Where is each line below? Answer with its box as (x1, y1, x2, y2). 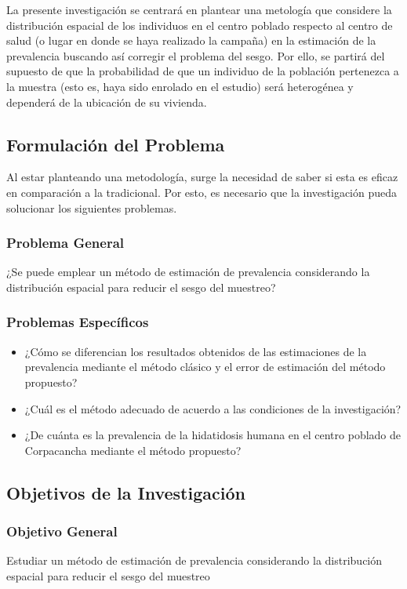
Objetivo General (6, 522, 118, 541)
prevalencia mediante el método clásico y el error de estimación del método (24, 358, 386, 375)
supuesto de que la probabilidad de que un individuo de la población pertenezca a (6, 63, 399, 79)
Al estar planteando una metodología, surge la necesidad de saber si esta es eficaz (6, 169, 398, 185)
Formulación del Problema (6, 132, 225, 156)
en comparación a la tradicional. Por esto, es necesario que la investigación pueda (6, 184, 398, 200)
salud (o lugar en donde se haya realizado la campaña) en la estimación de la (6, 32, 376, 49)
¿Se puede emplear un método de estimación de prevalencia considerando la (6, 264, 370, 280)
